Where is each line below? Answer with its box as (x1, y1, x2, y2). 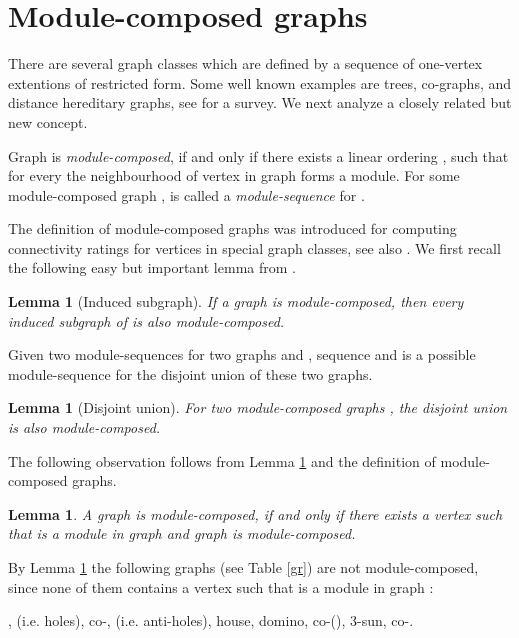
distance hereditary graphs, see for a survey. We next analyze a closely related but (8, 92, 512, 113)
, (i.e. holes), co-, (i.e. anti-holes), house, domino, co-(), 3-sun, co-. (8, 610, 414, 631)
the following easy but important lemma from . (8, 257, 296, 278)
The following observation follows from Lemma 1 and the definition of (8, 450, 436, 471)
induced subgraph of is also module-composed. (8, 310, 285, 331)
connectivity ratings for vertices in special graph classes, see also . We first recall (8, 237, 501, 258)
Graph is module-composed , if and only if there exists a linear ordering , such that (8, 145, 509, 166)
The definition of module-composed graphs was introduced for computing (8, 218, 457, 239)
